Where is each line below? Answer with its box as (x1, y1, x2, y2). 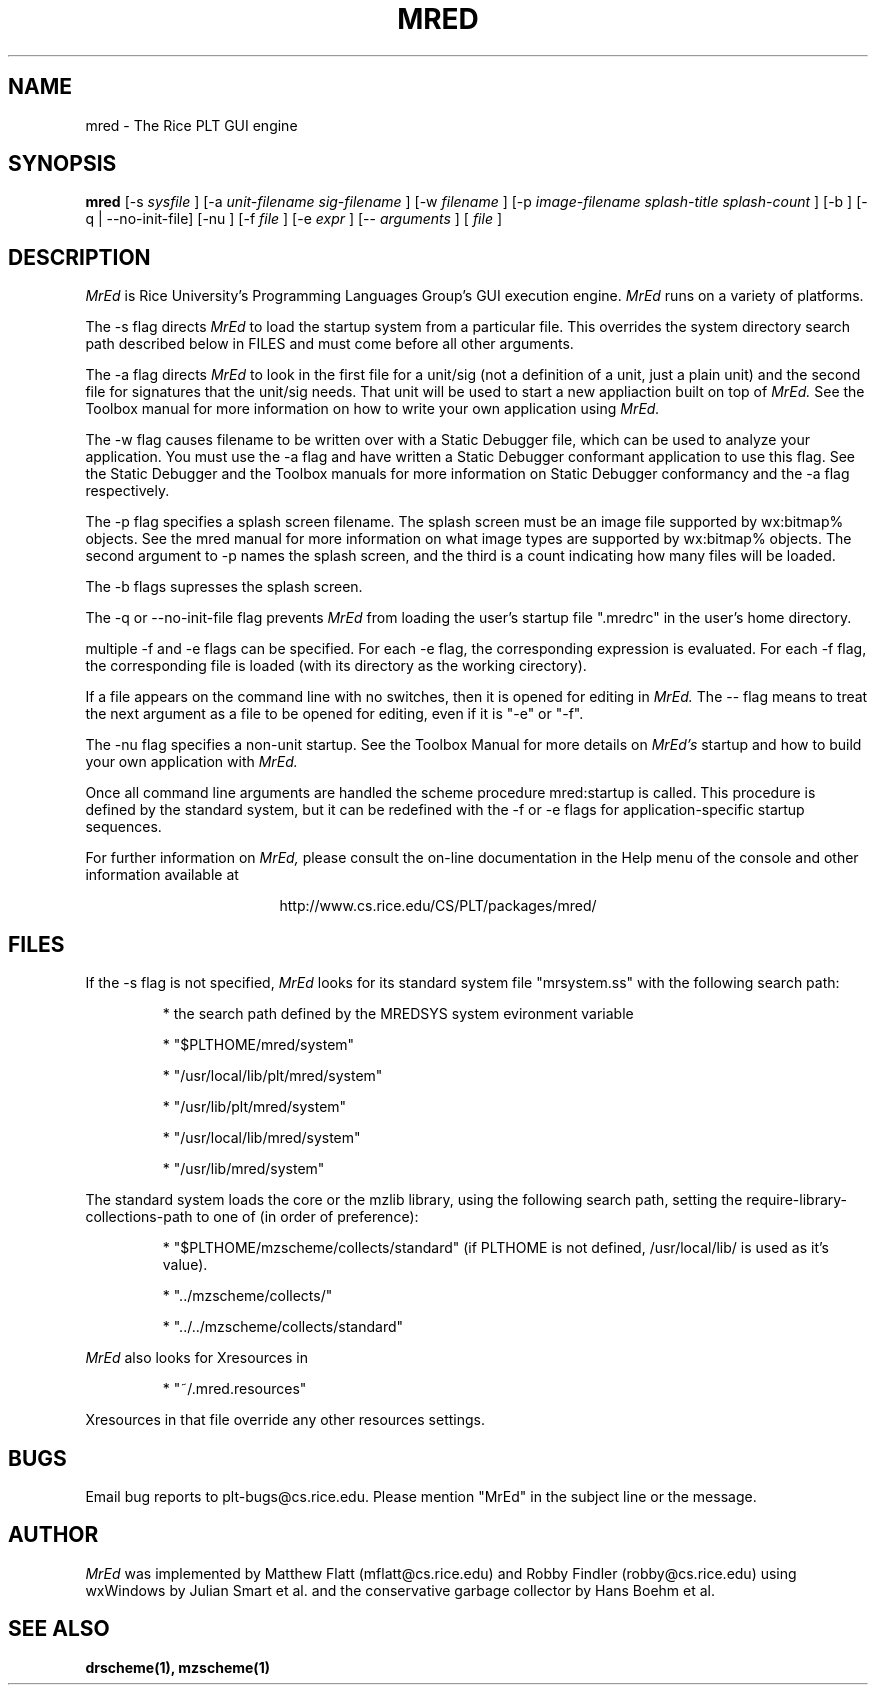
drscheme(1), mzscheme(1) (85, 1658, 270, 1676)
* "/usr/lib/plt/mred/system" (162, 1098, 347, 1116)
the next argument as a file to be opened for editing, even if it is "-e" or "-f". (85, 705, 584, 723)
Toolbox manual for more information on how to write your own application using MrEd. (85, 400, 660, 418)
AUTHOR (8, 1522, 99, 1548)
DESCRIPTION (8, 244, 151, 270)
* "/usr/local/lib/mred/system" (162, 1129, 361, 1147)
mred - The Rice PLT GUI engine (85, 116, 298, 134)
